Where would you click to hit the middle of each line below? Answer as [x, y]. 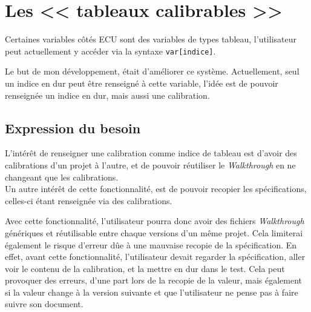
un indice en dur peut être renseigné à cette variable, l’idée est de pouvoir [142, 83]
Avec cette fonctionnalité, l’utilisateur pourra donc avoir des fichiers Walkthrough [155, 221]
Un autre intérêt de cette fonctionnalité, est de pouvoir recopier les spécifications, [156, 189]
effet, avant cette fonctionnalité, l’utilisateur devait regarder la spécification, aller [155, 257]
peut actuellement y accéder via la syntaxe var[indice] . [110, 51]
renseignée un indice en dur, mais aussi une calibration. [107, 95]
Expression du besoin [73, 128]
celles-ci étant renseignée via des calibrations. [89, 200]
